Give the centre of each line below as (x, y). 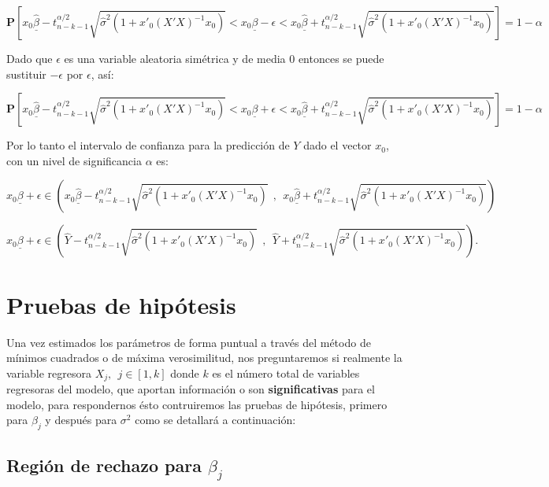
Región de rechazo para (104, 465)
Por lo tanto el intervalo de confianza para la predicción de (148, 145)
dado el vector (338, 145)
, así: (102, 74)
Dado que (30, 58)
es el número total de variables (286, 373)
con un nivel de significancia (74, 160)
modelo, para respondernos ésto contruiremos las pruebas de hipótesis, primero (197, 404)
